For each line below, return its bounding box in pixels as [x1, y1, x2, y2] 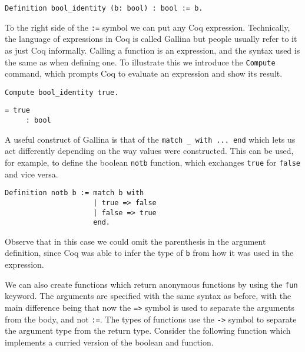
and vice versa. [5, 167, 58, 180]
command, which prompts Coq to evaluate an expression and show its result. [5, 67, 283, 80]
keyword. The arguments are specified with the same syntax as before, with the [5, 290, 291, 302]
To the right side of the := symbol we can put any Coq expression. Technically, [5, 21, 290, 33]
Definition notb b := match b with [5, 189, 144, 198]
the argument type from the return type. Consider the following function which [5, 324, 291, 337]
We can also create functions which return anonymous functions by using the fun [5, 278, 298, 290]
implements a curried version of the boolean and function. [5, 335, 214, 348]
